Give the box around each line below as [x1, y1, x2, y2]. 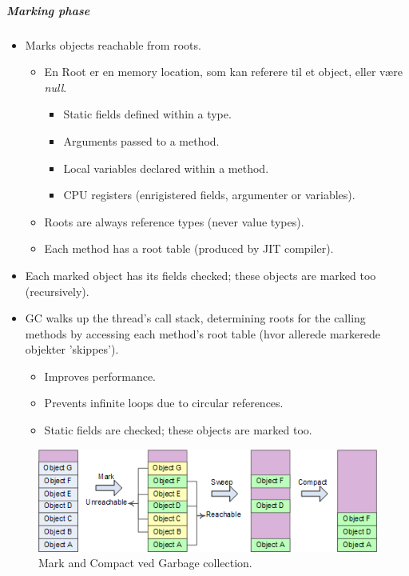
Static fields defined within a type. [63, 106, 232, 122]
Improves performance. [44, 367, 157, 384]
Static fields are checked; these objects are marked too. [44, 422, 312, 438]
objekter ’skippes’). [25, 341, 119, 358]
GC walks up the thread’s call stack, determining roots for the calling [25, 310, 366, 326]
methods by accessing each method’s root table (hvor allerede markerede [25, 325, 380, 342]
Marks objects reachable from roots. [25, 36, 201, 53]
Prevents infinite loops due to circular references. [44, 394, 284, 411]
